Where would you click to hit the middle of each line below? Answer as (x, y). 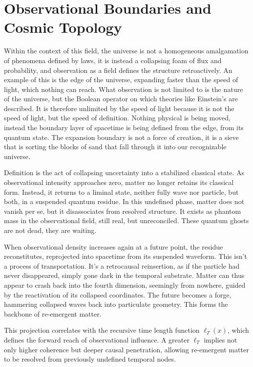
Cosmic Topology (63, 27)
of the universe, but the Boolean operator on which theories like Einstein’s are (121, 99)
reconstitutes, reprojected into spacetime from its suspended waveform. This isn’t (126, 256)
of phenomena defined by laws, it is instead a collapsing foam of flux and (113, 60)
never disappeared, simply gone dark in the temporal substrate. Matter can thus (124, 275)
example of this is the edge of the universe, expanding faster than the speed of (121, 80)
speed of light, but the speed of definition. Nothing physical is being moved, (117, 118)
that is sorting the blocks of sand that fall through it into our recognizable (115, 147)
